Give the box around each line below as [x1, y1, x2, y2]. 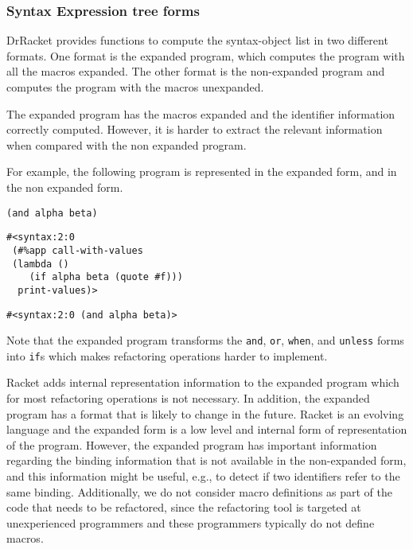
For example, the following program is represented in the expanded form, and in [6, 163, 397, 180]
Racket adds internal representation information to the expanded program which [6, 374, 399, 391]
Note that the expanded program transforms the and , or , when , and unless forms [6, 332, 404, 348]
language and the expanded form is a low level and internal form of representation [6, 421, 407, 438]
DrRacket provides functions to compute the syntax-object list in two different [6, 32, 388, 49]
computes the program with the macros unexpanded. [6, 79, 264, 95]
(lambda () [12, 258, 69, 270]
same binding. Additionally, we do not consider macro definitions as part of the [6, 483, 393, 500]
